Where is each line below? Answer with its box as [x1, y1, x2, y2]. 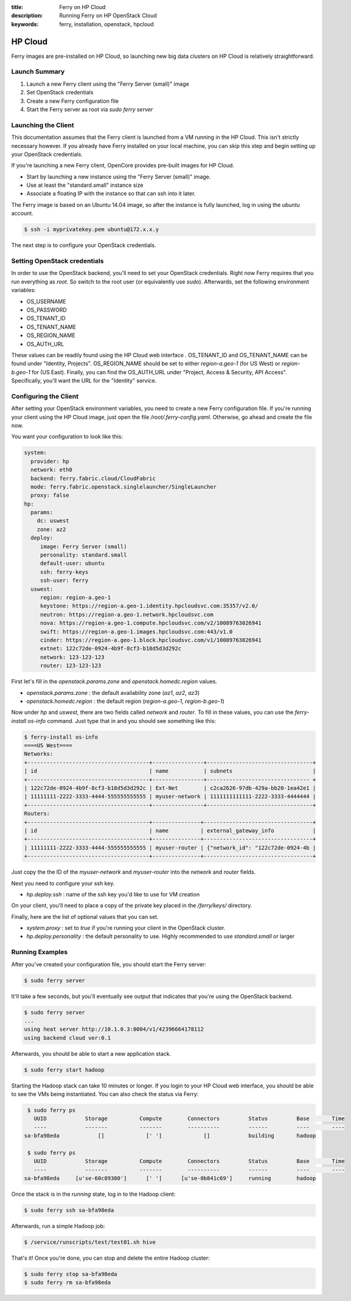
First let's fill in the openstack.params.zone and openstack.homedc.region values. [11, 678, 217, 685]
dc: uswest [36, 517, 69, 525]
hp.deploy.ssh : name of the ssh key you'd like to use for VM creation [26, 890, 200, 898]
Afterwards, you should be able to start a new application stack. [11, 1050, 172, 1057]
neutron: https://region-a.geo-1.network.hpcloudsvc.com [40, 611, 214, 618]
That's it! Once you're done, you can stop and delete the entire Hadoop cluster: [11, 1254, 210, 1262]
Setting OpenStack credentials [11, 257, 104, 265]
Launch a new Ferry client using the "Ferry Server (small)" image [26, 80, 190, 88]
